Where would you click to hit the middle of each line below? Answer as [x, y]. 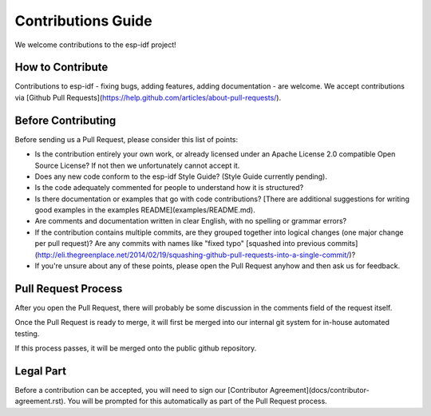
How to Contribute [61, 67]
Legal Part [41, 371]
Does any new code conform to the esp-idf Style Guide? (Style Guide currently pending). [181, 176]
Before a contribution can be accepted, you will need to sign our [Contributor [141, 390]
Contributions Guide [83, 21]
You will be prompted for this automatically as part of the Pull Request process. [197, 401]
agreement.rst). [40, 401]
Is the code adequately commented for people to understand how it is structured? [169, 188]
